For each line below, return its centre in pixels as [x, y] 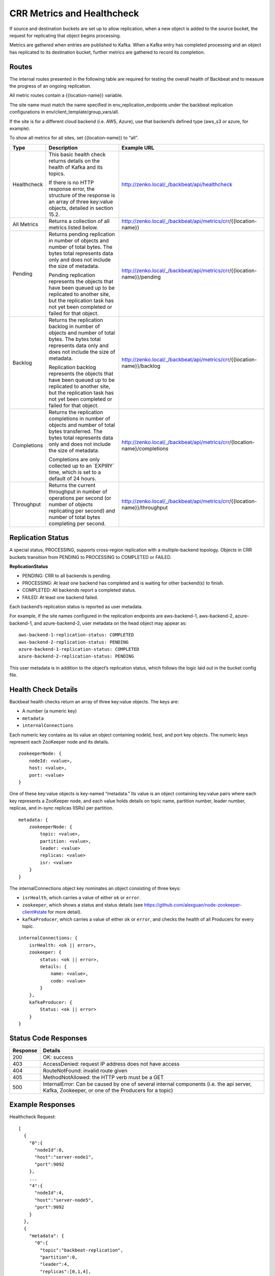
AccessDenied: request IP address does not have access [111, 1064]
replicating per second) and [82, 510]
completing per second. [77, 523]
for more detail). [65, 912]
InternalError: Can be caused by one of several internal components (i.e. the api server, [147, 1084]
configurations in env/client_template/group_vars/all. [64, 112]
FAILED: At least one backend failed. [60, 597]
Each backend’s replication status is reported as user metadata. [76, 607]
